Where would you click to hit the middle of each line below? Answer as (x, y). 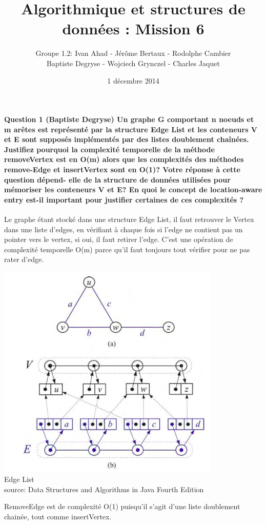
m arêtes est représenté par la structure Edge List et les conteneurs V (131, 129)
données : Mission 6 (133, 28)
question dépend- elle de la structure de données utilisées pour (117, 179)
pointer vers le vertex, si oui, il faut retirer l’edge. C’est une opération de (119, 239)
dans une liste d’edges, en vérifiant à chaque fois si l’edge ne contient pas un (124, 229)
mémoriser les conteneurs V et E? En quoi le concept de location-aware (133, 189)
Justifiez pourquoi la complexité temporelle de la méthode (109, 149)
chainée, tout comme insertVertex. (58, 517)
